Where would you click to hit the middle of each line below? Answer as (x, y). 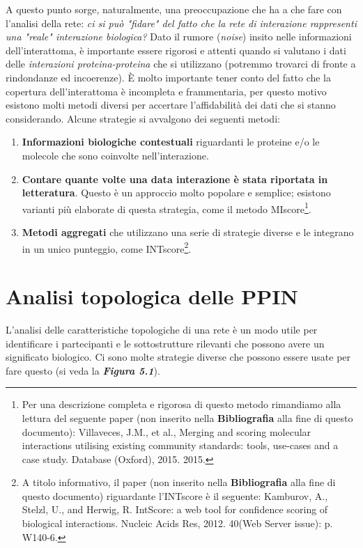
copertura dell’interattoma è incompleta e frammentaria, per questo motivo (166, 91)
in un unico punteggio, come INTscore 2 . (107, 247)
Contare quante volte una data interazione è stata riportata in (175, 179)
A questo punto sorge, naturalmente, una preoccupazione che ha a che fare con (174, 9)
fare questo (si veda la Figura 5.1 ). (83, 370)
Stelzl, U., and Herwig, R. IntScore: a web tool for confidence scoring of (175, 509)
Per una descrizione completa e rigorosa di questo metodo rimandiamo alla (181, 404)
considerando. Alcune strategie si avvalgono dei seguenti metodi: (143, 118)
